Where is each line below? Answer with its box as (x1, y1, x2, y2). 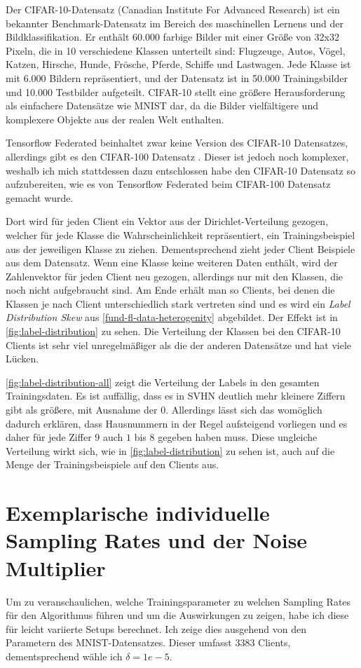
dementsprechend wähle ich (6, 648, 123, 663)
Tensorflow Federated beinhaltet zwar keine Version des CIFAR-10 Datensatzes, (6, 135, 348, 150)
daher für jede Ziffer (6, 430, 92, 444)
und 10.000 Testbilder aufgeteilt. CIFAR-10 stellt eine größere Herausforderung (6, 84, 346, 99)
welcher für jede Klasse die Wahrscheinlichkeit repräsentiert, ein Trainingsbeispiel (6, 227, 355, 242)
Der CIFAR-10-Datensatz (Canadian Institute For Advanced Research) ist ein (6, 2, 340, 16)
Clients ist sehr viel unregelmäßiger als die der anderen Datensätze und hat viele (6, 337, 352, 352)
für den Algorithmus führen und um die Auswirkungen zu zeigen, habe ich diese (6, 608, 349, 622)
